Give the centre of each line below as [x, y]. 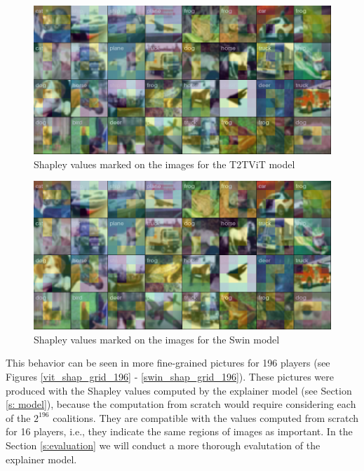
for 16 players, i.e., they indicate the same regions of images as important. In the [179, 431]
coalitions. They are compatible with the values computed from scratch [206, 417]
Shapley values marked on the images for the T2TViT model [164, 164]
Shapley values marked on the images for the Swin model [157, 339]
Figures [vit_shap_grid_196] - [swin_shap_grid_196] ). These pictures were [170, 376]
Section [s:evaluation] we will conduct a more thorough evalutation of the [163, 445]
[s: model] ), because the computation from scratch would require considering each [181, 404]
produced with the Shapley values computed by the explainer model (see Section [179, 390]
